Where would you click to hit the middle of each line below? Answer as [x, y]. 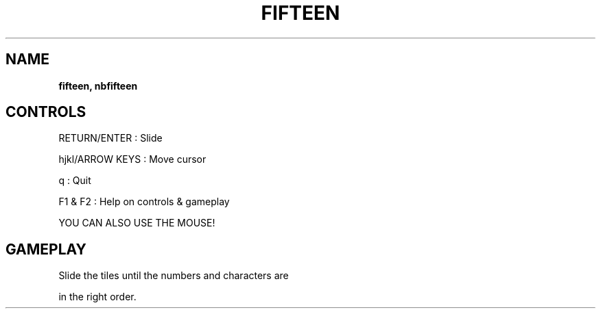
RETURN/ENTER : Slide [110, 138]
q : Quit [75, 181]
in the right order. [97, 297]
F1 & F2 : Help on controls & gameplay [144, 202]
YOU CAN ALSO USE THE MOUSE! [137, 223]
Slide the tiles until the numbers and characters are [174, 276]
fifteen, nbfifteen [98, 86]
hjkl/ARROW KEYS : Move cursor [132, 159]
